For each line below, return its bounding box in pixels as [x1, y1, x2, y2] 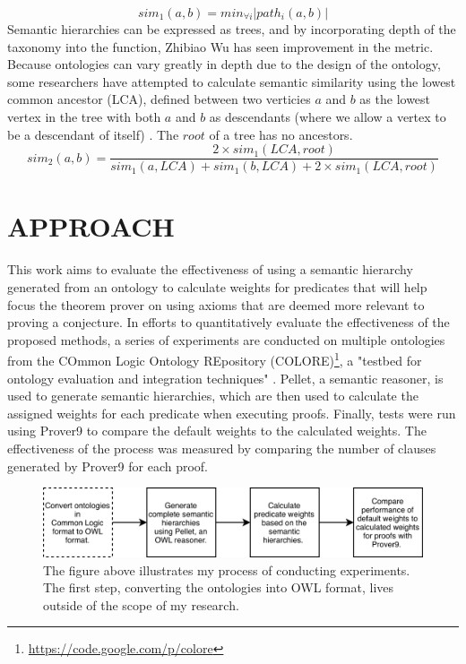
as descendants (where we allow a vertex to [209, 107, 446, 125]
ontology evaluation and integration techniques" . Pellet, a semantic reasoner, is [7, 368, 444, 387]
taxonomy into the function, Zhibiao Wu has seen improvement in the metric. [7, 37, 434, 56]
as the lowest [359, 90, 431, 108]
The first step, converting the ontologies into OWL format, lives [43, 578, 394, 597]
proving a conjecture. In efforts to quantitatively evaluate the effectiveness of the [7, 313, 450, 332]
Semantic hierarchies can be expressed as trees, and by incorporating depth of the [7, 20, 456, 38]
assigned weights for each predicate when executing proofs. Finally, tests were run [7, 403, 456, 422]
